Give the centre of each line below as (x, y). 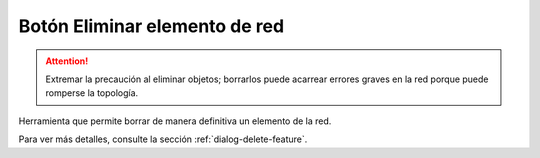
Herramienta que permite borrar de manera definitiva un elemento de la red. (175, 121)
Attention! (67, 61)
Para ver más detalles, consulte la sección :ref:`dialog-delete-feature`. (163, 139)
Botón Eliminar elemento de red (151, 26)
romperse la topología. (92, 93)
